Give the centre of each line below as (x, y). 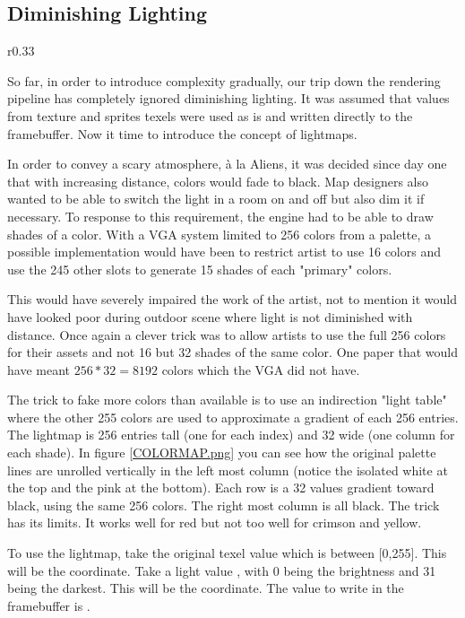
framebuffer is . (49, 605)
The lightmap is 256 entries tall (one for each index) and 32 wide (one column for (231, 435)
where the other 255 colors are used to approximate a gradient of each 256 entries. (233, 417)
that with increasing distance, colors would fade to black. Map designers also (218, 181)
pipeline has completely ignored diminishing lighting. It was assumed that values (228, 98)
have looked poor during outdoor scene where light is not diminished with (210, 316)
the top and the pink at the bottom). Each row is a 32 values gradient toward (221, 487)
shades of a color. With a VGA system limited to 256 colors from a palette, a (220, 234)
